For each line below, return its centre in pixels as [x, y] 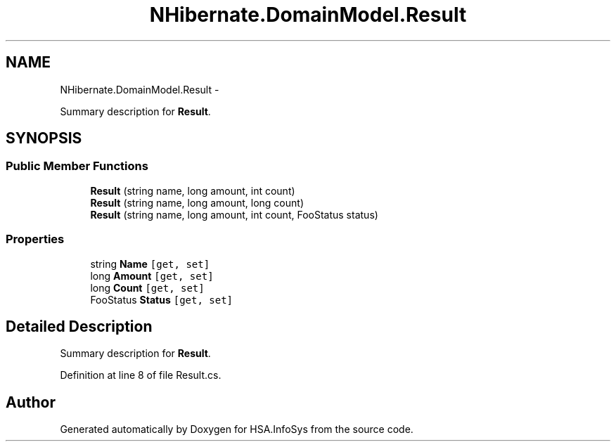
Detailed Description [79, 326]
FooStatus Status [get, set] [161, 299]
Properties [35, 239]
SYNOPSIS [44, 138]
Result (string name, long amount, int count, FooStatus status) [234, 214]
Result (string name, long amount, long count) [197, 202]
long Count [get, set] [147, 287]
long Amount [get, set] [152, 276]
